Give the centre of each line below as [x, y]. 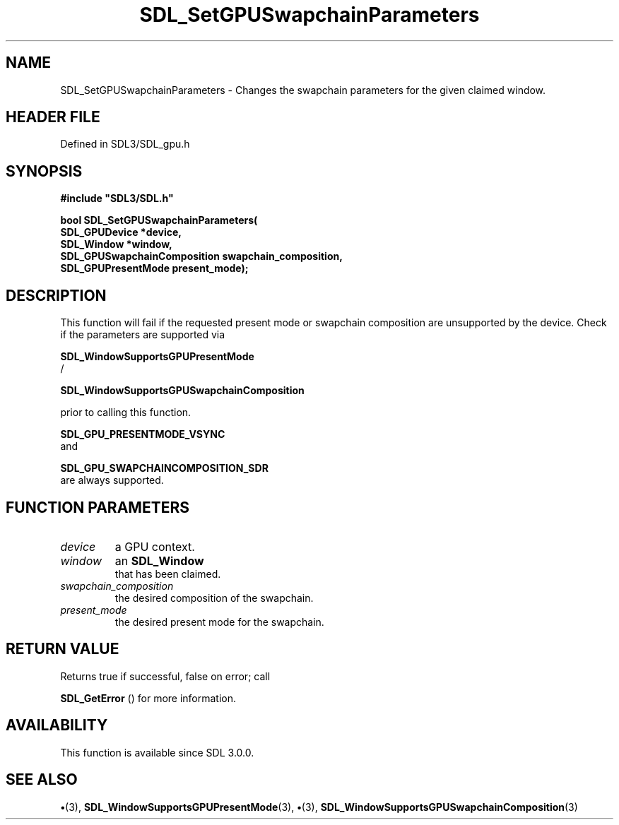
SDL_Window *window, [116, 244]
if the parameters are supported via [143, 335]
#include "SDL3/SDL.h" [117, 198]
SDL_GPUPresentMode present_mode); [154, 268]
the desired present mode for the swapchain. [219, 622]
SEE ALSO [42, 780]
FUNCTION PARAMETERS [98, 507]
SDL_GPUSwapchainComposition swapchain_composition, [201, 256]
